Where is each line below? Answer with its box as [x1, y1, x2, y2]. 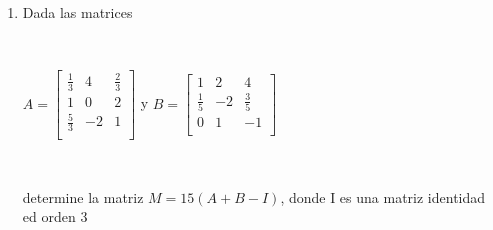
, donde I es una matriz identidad [280, 186, 486, 207]
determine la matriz [22, 186, 144, 207]
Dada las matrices [22, 2, 133, 22]
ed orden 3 [22, 206, 88, 227]
